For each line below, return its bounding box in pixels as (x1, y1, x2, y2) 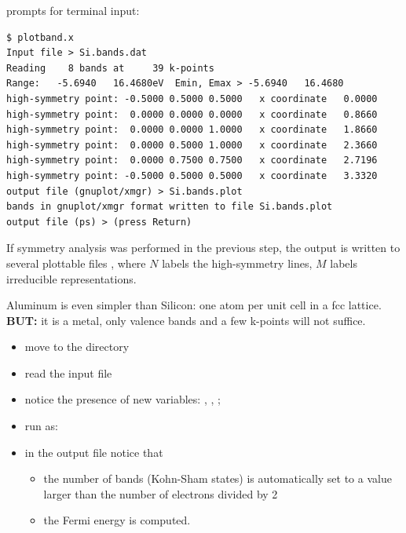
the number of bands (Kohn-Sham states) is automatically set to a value (43, 470, 392, 487)
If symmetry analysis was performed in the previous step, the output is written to (6, 239, 401, 256)
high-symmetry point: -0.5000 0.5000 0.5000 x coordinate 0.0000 (6, 93, 378, 104)
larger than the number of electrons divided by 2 (43, 485, 278, 502)
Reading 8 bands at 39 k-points (6, 62, 214, 74)
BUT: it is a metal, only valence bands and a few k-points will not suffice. (6, 312, 366, 328)
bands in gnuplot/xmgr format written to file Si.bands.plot (6, 201, 333, 213)
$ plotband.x (6, 31, 74, 43)
